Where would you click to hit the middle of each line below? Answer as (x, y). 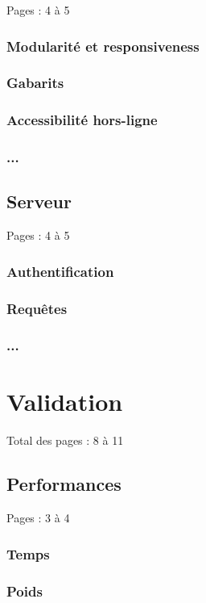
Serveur (39, 201)
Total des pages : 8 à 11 (65, 440)
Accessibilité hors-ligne (82, 120)
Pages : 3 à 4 (38, 518)
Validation (65, 402)
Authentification (60, 271)
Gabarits (35, 83)
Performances (64, 484)
